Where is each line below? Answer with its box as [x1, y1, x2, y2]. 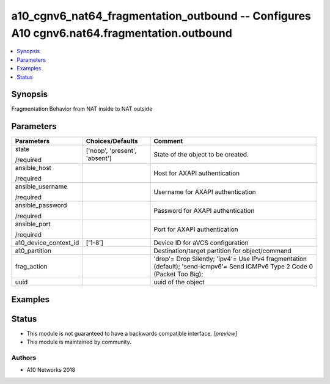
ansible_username [15, 182, 68, 191]
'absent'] [86, 154, 112, 163]
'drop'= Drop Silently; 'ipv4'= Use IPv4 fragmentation [153, 254, 307, 263]
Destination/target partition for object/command [153, 246, 291, 255]
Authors [11, 353, 37, 362]
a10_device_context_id [15, 238, 79, 247]
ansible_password [15, 201, 67, 210]
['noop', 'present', [86, 147, 137, 155]
